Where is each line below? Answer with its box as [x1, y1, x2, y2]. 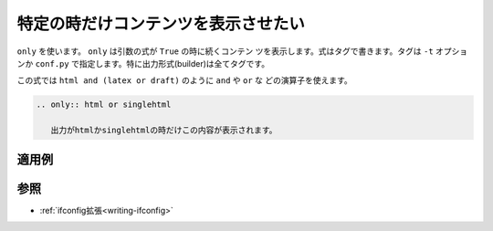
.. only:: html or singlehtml [36, 100, 172, 110]
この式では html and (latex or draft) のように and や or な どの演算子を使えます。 [16, 75, 353, 86]
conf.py [35, 58, 69, 68]
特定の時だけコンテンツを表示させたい [16, 14, 306, 34]
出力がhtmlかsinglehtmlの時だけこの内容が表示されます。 [50, 125, 278, 136]
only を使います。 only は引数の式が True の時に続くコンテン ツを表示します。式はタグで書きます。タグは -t [16, 46, 434, 57]
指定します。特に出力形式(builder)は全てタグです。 [79, 58, 269, 68]
